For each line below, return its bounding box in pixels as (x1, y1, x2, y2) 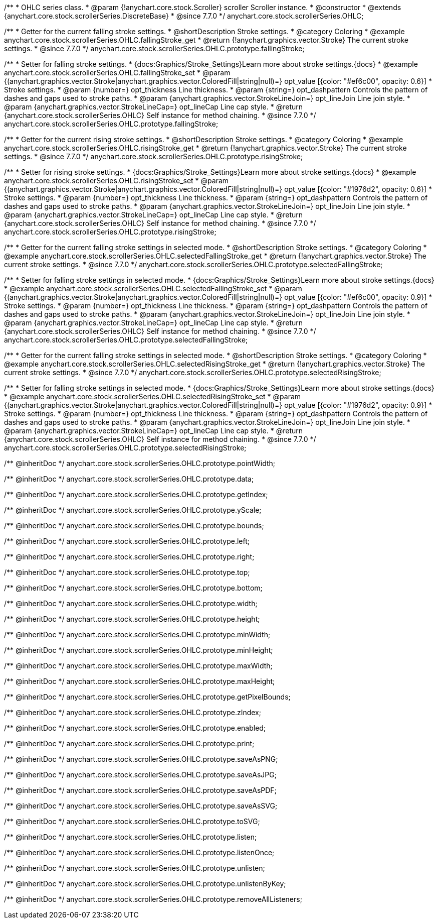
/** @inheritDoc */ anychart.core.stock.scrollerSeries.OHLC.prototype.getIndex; (4, 490, 268, 499)
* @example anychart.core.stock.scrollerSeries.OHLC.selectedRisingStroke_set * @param (4, 392, 301, 401)
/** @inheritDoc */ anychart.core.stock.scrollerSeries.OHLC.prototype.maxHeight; (4, 677, 275, 685)
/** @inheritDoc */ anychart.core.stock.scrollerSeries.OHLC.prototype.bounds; (4, 521, 264, 530)
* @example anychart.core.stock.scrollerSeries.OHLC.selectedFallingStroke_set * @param (4, 284, 302, 293)
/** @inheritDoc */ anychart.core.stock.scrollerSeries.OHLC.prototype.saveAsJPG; (4, 770, 277, 779)
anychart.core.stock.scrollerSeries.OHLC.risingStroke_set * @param (4, 176, 229, 185)
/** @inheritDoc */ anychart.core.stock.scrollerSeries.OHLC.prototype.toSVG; (4, 817, 260, 826)
